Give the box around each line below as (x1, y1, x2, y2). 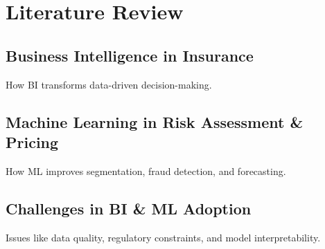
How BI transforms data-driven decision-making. (6, 77, 212, 91)
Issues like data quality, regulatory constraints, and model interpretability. (6, 230, 321, 244)
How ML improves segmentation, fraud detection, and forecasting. (6, 163, 286, 178)
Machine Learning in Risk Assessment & (6, 111, 304, 132)
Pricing (6, 131, 59, 152)
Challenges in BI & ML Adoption (6, 197, 252, 219)
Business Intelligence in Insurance (6, 44, 254, 66)
